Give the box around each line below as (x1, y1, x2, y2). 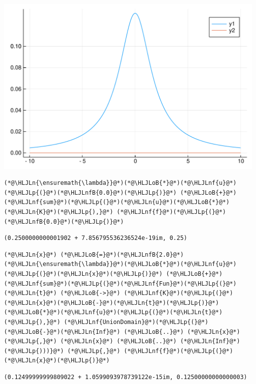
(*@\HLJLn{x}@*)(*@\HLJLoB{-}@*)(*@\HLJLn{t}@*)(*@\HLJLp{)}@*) (4, 299, 219, 306)
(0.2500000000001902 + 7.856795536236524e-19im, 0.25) (4, 235, 188, 242)
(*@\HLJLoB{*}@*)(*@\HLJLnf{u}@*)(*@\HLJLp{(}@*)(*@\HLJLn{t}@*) (4, 309, 223, 316)
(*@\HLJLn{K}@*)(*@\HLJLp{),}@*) (4, 208, 113, 216)
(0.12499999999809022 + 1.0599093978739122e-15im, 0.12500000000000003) (4, 373, 247, 381)
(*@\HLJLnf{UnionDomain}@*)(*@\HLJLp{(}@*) (64, 318, 209, 325)
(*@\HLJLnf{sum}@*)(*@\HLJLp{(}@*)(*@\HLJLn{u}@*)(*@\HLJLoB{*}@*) (4, 199, 230, 206)
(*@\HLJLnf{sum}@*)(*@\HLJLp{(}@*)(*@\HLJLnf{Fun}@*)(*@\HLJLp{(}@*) (4, 280, 237, 287)
